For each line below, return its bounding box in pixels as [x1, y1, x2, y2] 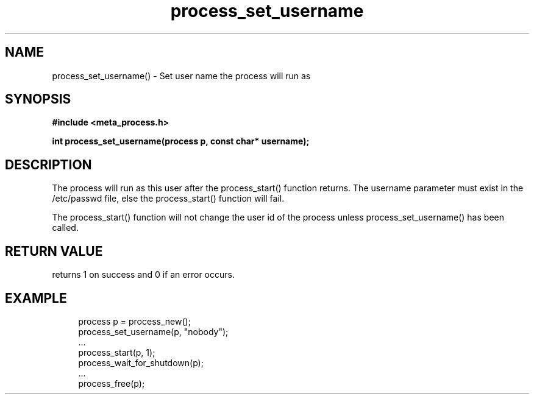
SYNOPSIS [5, 91, 71, 107]
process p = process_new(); [78, 316, 191, 327]
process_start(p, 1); [78, 347, 155, 358]
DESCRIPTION [5, 157, 92, 172]
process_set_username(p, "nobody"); [78, 326, 229, 337]
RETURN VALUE [5, 243, 103, 259]
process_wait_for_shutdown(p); [78, 357, 204, 368]
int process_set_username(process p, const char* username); [52, 136, 310, 147]
